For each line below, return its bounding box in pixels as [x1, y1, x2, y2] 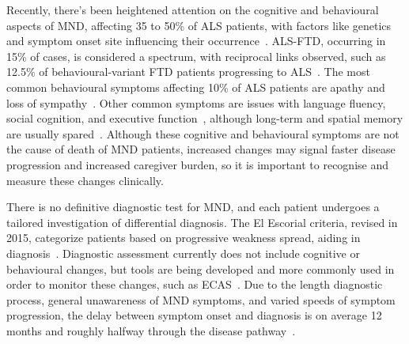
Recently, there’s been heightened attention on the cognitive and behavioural [6, 2, 379, 17]
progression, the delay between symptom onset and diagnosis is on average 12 [6, 307, 382, 323]
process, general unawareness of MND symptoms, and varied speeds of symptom [6, 291, 396, 308]
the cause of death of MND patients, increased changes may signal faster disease [6, 141, 396, 157]
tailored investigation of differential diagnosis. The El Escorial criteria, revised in [6, 214, 398, 230]
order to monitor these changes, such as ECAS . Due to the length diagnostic [6, 276, 383, 293]
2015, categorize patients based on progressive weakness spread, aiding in [6, 229, 361, 246]
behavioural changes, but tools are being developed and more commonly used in [6, 260, 395, 277]
